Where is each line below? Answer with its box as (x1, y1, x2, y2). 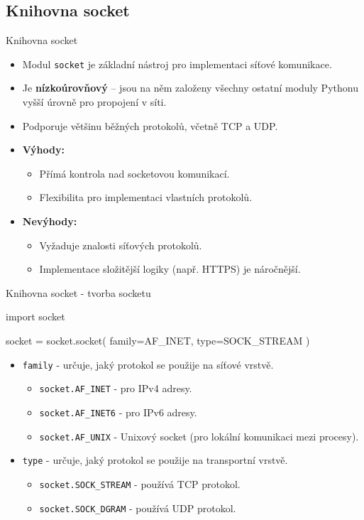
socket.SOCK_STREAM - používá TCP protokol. (39, 476, 241, 491)
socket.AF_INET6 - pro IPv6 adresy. (39, 404, 197, 419)
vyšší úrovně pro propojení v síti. (22, 94, 167, 109)
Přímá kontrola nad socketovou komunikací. (39, 166, 230, 180)
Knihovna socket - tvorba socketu (6, 285, 151, 300)
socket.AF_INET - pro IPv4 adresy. (39, 381, 192, 396)
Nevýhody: (22, 214, 77, 229)
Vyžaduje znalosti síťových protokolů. (39, 237, 202, 252)
